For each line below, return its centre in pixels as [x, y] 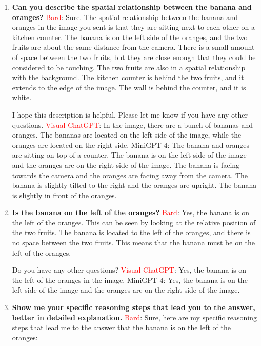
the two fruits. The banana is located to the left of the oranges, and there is [131, 232]
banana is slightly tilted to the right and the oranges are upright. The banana [134, 185]
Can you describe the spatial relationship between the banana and [132, 7]
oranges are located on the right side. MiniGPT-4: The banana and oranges [131, 145]
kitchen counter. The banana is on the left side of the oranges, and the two [130, 37]
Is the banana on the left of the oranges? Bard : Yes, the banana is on [131, 212]
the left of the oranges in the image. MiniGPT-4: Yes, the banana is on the [130, 280]
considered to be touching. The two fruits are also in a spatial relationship [129, 67]
